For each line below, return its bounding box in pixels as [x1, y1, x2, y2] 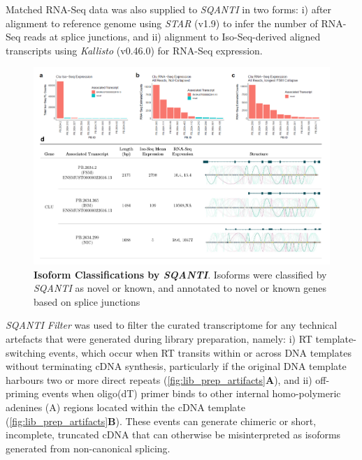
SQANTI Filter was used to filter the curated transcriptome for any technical [6, 318, 338, 332]
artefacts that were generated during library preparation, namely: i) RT [6, 332, 312, 346]
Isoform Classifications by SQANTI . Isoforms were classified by [34, 267, 327, 281]
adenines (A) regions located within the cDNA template [6, 399, 245, 414]
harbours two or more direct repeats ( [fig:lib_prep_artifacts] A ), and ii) [6, 372, 312, 387]
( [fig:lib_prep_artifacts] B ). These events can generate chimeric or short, [6, 413, 317, 428]
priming [6, 386, 39, 401]
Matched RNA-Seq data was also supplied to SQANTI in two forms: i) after [6, 2, 332, 16]
